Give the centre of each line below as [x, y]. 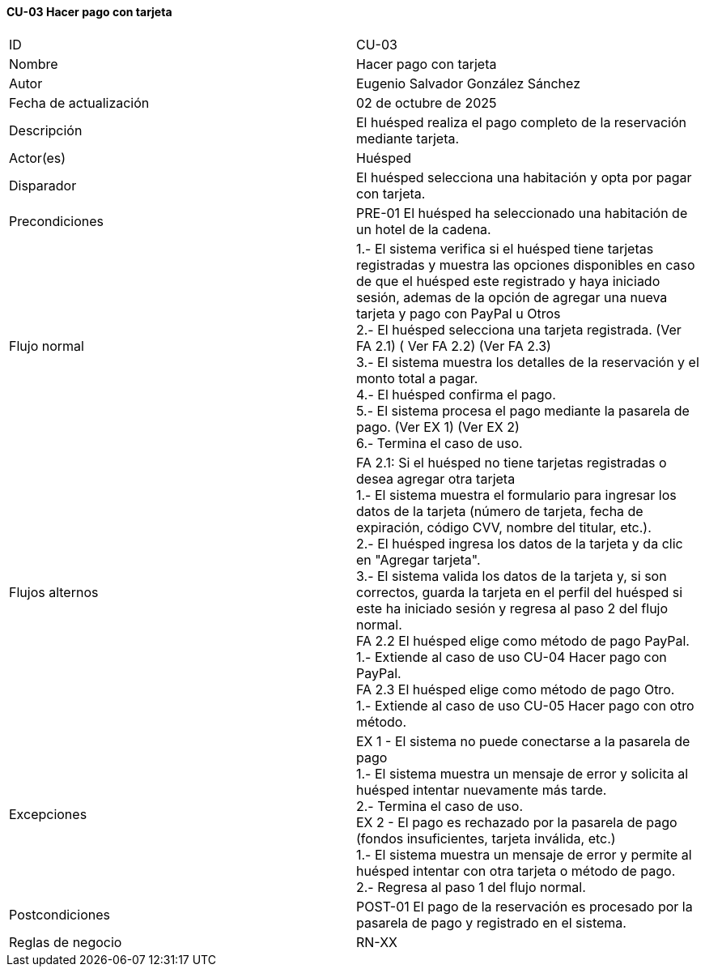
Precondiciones [56, 221]
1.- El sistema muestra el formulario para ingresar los [516, 495]
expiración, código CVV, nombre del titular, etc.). [504, 527]
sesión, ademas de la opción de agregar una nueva [512, 297]
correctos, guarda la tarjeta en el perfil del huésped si [520, 592]
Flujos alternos [54, 592]
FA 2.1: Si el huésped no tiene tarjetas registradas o [512, 462]
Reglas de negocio [66, 942]
